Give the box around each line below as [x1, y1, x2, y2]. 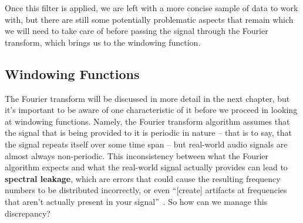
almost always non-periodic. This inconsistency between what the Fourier [5, 149, 269, 162]
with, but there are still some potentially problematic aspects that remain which [5, 13, 294, 25]
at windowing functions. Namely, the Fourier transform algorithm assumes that [5, 115, 290, 127]
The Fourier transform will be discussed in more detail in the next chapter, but [5, 92, 290, 104]
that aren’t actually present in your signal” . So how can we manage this [5, 195, 268, 207]
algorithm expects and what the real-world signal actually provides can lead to [5, 161, 288, 173]
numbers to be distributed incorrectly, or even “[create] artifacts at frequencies [5, 184, 287, 196]
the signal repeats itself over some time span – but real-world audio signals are [5, 138, 288, 150]
